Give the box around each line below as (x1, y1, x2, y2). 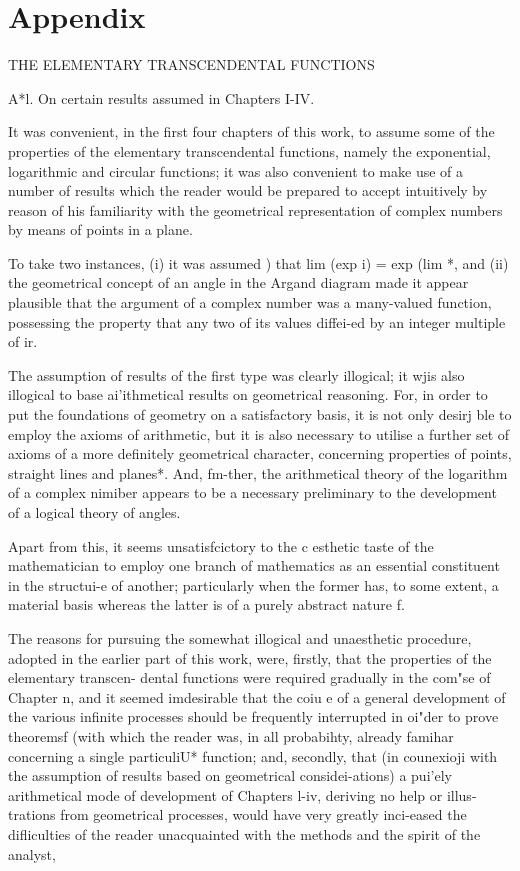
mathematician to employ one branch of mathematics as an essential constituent (8, 555, 500, 576)
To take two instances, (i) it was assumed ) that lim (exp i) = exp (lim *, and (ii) (8, 252, 509, 273)
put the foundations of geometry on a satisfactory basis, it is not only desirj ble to (8, 404, 512, 425)
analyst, (8, 843, 56, 864)
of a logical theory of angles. (8, 502, 181, 522)
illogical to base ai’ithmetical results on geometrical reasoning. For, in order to (8, 384, 488, 405)
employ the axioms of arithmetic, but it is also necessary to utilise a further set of (8, 423, 510, 444)
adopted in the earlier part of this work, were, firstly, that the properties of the (8, 647, 492, 668)
